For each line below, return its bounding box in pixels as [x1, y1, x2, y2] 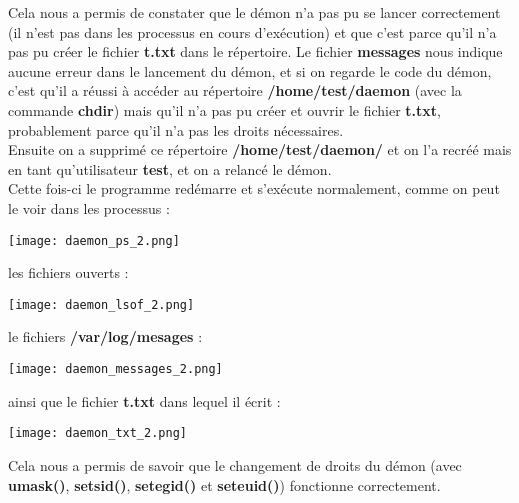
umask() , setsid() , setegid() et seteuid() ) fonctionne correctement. [8, 474, 441, 495]
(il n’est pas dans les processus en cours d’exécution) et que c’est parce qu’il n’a [8, 21, 497, 42]
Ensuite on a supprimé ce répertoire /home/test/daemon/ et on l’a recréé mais [8, 139, 512, 160]
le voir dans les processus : [8, 197, 170, 218]
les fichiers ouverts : [8, 262, 129, 283]
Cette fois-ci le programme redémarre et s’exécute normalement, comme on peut [8, 178, 500, 199]
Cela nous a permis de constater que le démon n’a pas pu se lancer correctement [8, 2, 501, 22]
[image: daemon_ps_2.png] [8, 233, 180, 248]
